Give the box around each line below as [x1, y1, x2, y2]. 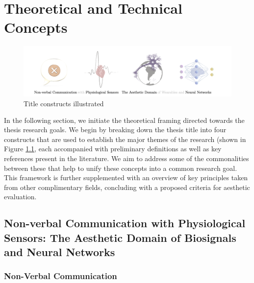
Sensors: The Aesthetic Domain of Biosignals [4, 230, 236, 245]
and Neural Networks [4, 244, 115, 259]
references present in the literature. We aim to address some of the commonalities [4, 153, 249, 163]
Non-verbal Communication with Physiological [4, 215, 246, 231]
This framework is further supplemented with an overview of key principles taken [4, 172, 248, 183]
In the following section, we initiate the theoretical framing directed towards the [4, 115, 245, 125]
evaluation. [4, 191, 37, 202]
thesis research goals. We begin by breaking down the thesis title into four [4, 124, 227, 135]
